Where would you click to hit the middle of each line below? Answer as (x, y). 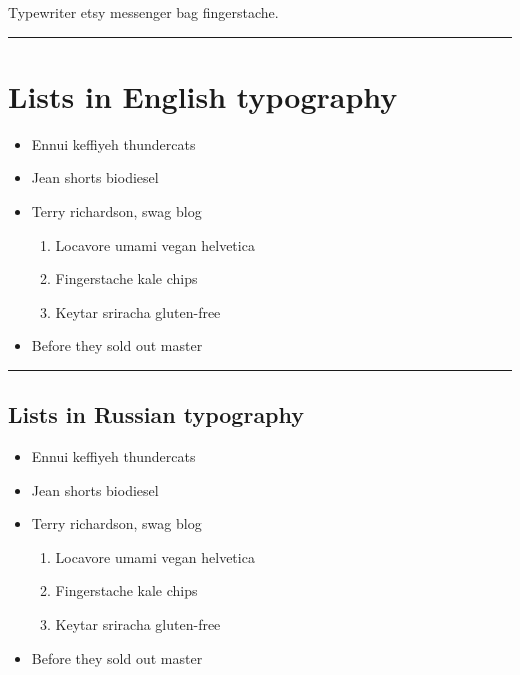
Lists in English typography (203, 95)
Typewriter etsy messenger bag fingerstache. (143, 12)
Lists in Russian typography (156, 414)
